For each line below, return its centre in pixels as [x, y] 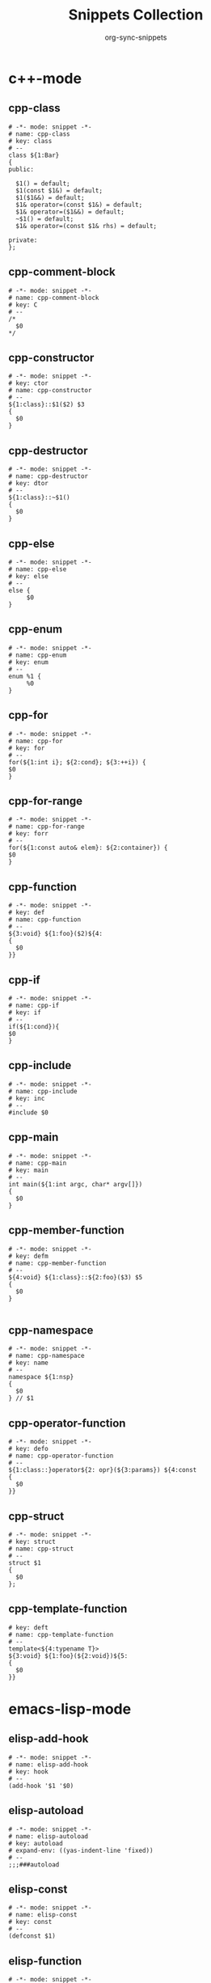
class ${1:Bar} [34, 155]
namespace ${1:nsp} [41, 1377]
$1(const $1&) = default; [59, 190]
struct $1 [25, 1562]
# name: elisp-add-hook [49, 1765]
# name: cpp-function [45, 920]
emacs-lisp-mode [70, 1709]
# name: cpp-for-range [46, 827]
